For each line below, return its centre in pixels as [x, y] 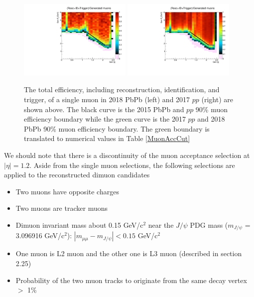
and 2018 [211, 119]
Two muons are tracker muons [62, 208]
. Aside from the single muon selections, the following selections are [132, 165]
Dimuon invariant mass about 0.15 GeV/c [79, 224]
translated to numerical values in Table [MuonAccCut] [107, 138]
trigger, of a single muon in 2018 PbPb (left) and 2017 [107, 99]
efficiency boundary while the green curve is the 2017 [105, 119]
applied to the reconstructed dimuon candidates [77, 175]
